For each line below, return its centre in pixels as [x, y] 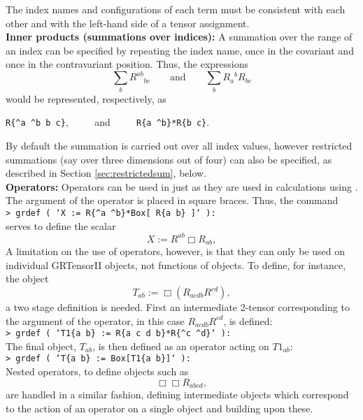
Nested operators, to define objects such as [97, 371]
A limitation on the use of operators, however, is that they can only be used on [175, 251]
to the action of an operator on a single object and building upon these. [159, 408]
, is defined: [248, 320]
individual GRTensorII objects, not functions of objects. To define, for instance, [176, 265]
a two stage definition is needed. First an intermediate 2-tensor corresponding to [178, 307]
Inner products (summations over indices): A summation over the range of [179, 37]
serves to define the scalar [61, 225]
